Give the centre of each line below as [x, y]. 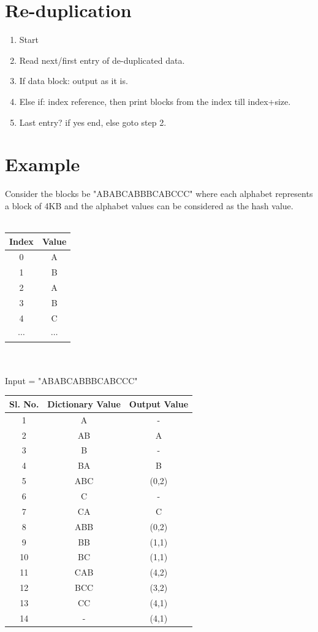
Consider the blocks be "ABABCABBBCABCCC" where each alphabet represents [159, 194]
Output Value [159, 403]
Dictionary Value [84, 403]
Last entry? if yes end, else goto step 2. [93, 122]
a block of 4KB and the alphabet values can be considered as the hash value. [149, 205]
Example [43, 164]
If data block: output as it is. [74, 81]
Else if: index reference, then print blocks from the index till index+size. [155, 101]
